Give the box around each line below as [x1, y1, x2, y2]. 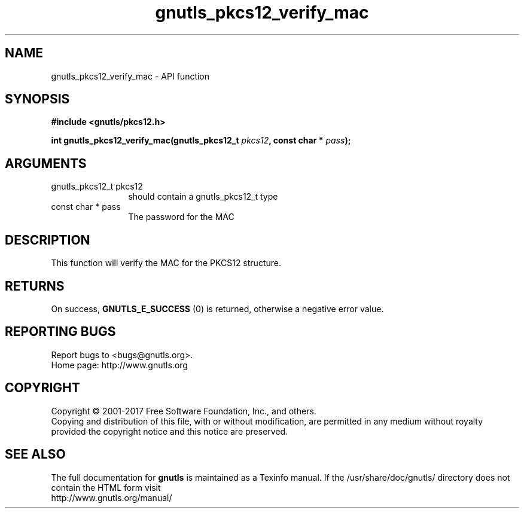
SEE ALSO [5, 447, 66, 462]
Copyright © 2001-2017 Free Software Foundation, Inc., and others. [51, 405, 316, 416]
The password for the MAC [128, 212, 234, 222]
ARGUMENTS [5, 155, 87, 171]
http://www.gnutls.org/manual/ [51, 492, 172, 503]
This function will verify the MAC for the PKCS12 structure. [51, 258, 281, 268]
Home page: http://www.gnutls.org [51, 359, 188, 370]
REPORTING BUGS [5, 324, 116, 340]
